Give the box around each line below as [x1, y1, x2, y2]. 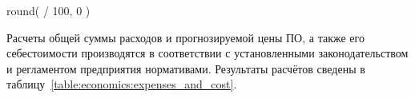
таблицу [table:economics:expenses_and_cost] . [6, 76, 237, 92]
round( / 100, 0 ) [6, 2, 91, 18]
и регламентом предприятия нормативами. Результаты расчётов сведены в [6, 60, 365, 76]
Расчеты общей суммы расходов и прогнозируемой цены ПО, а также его [6, 29, 365, 45]
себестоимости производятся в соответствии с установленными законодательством [6, 45, 409, 61]
